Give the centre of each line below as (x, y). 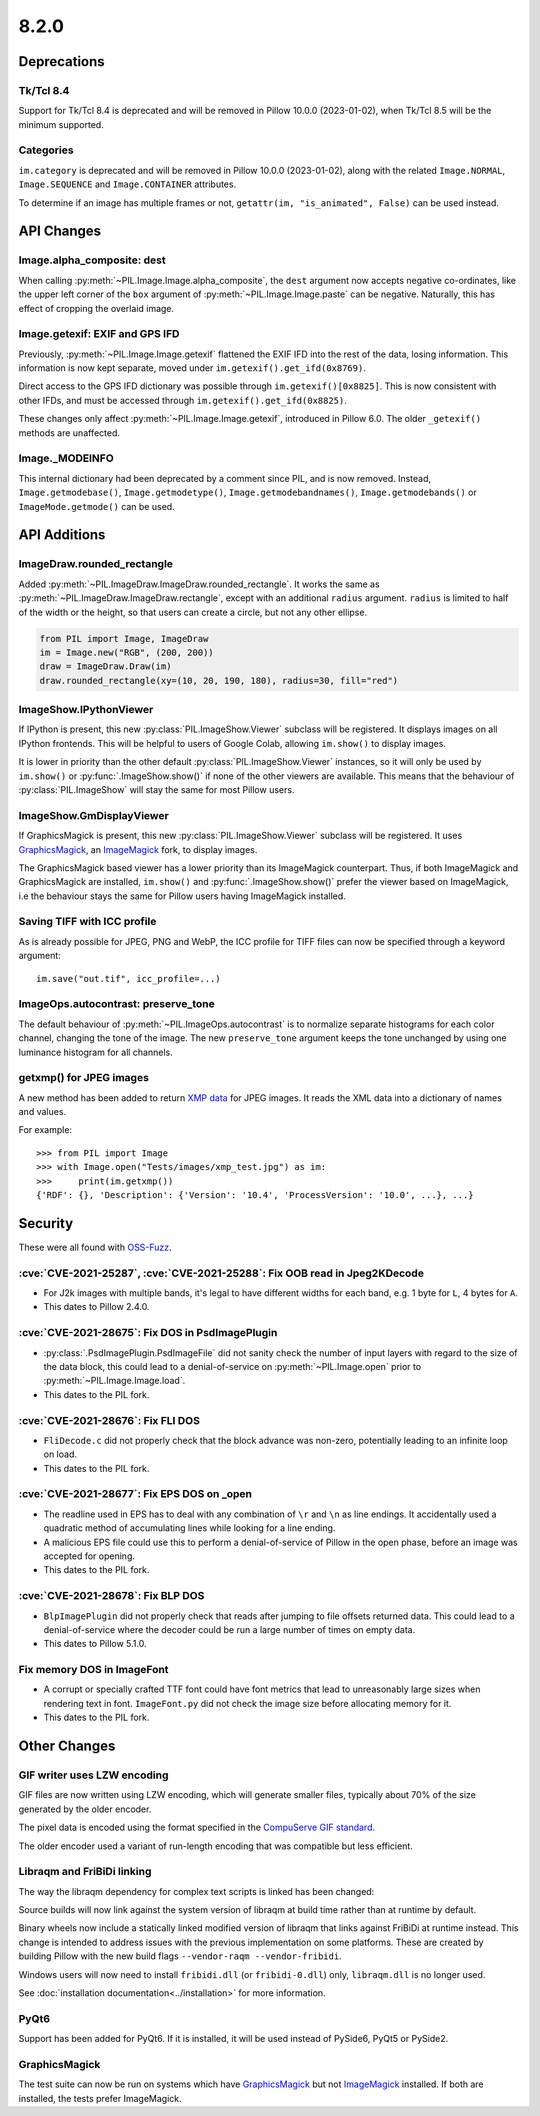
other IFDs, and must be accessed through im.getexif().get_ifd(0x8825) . (182, 400)
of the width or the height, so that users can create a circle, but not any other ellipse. (193, 612)
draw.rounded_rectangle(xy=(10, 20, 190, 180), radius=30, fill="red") (219, 680)
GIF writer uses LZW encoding (93, 1775)
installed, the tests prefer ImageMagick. (100, 2098)
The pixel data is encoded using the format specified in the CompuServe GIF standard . (197, 1827)
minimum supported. (61, 124)
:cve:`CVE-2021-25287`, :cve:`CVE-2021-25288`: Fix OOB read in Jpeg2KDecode (221, 1273)
